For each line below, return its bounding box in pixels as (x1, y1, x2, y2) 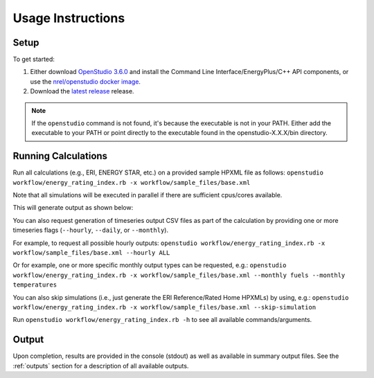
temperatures (12, 281, 57, 289)
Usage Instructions (12, 10, 125, 26)
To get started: (12, 55, 55, 64)
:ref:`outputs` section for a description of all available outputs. (12, 361, 189, 370)
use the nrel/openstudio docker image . (30, 77, 141, 86)
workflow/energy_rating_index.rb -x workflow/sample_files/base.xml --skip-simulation (12, 303, 317, 311)
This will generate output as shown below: (12, 204, 134, 212)
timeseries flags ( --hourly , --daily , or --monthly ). (12, 226, 169, 235)
